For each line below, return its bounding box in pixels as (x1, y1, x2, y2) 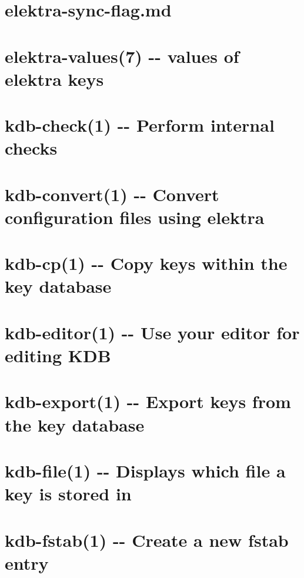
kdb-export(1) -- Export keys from (5, 389, 291, 413)
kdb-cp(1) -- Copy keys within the (5, 251, 288, 275)
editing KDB (5, 343, 111, 367)
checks (5, 136, 58, 160)
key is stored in (5, 482, 132, 506)
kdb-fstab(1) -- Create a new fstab (5, 527, 289, 552)
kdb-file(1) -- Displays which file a (5, 458, 286, 482)
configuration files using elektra (5, 205, 265, 229)
